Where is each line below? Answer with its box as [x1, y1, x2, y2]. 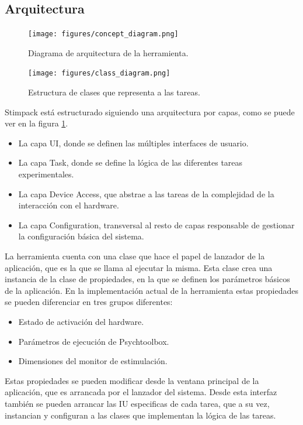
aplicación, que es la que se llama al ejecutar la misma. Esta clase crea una [5, 261, 273, 273]
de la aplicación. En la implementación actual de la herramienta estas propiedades [5, 284, 298, 296]
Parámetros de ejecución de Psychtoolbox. [18, 335, 169, 347]
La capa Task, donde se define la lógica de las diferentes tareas [18, 156, 243, 169]
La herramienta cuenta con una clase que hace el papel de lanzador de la [5, 250, 265, 262]
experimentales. [18, 168, 74, 180]
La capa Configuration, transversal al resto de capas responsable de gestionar [18, 218, 295, 231]
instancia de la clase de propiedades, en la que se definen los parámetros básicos [5, 273, 290, 285]
